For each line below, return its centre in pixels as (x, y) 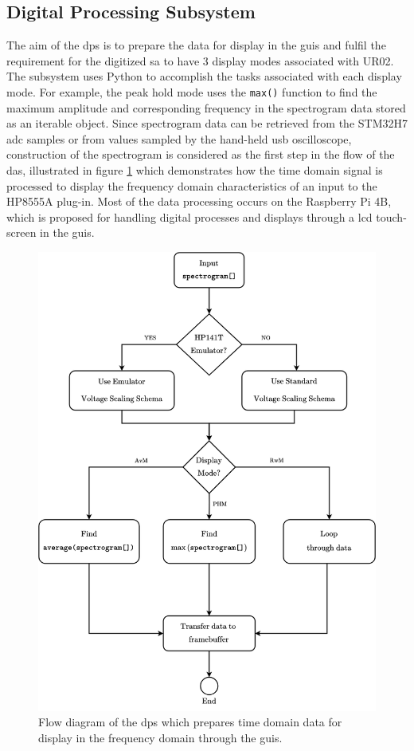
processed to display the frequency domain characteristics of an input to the (192, 185)
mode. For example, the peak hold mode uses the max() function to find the (192, 91)
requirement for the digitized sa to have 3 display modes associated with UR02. (200, 60)
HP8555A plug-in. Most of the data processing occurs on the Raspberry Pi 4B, (199, 201)
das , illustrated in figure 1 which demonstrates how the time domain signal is (195, 170)
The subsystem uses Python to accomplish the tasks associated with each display (204, 76)
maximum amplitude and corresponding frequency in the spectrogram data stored (206, 107)
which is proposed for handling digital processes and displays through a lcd (189, 216)
